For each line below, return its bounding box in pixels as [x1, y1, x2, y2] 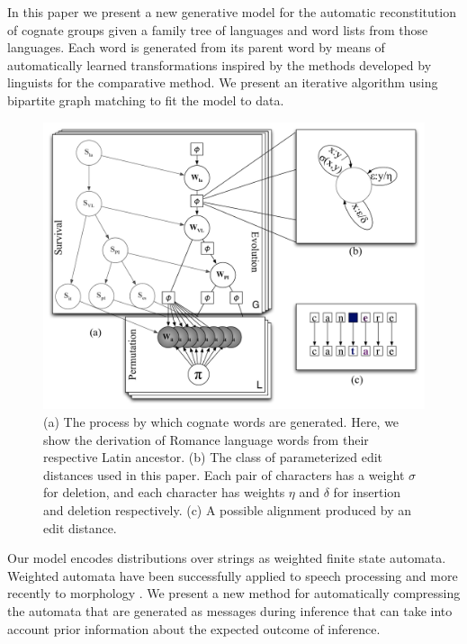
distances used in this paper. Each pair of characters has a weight [43, 465, 405, 484]
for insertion [333, 483, 401, 502]
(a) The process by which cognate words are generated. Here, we [43, 412, 400, 431]
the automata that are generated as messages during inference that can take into [7, 601, 453, 620]
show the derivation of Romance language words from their [43, 430, 369, 449]
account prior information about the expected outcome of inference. [7, 619, 381, 638]
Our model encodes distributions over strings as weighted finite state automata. [7, 549, 446, 567]
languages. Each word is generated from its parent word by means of [7, 38, 385, 57]
